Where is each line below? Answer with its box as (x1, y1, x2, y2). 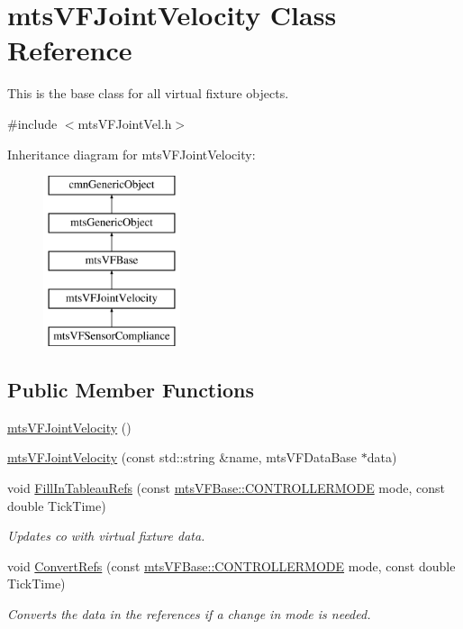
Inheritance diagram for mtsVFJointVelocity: (7, 144, 256, 163)
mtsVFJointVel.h (77, 114, 172, 132)
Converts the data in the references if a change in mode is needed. (7, 605, 371, 624)
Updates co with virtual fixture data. (7, 526, 205, 545)
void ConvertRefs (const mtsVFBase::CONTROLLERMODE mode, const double (7, 556, 456, 575)
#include (7, 114, 58, 132)
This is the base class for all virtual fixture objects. (7, 84, 289, 103)
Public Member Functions (7, 376, 254, 404)
